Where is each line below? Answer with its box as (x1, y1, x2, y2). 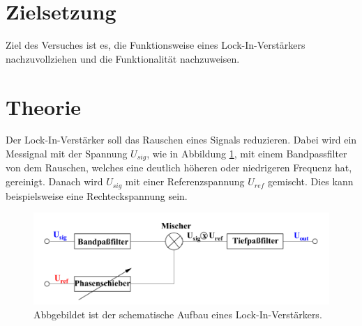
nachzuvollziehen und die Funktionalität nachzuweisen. (6, 51, 240, 65)
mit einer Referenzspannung (125, 174, 245, 189)
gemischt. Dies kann (268, 174, 354, 189)
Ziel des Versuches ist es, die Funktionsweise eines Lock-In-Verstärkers (6, 38, 306, 52)
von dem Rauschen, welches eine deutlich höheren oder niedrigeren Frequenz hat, (6, 160, 352, 175)
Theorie (6, 92, 82, 121)
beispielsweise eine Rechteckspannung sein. (6, 188, 188, 203)
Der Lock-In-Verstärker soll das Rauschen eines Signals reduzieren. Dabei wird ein (6, 132, 357, 147)
